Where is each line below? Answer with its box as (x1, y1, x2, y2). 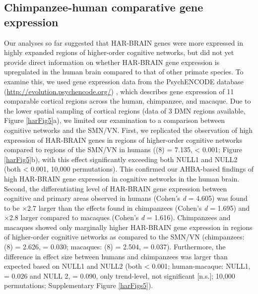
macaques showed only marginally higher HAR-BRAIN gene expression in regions (4, 222, 253, 232)
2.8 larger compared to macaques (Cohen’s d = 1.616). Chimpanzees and (9, 212, 231, 223)
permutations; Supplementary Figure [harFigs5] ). (4, 280, 153, 291)
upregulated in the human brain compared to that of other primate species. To (4, 66, 244, 77)
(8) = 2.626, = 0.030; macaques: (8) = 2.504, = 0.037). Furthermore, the (4, 241, 226, 252)
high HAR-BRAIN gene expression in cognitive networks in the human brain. (4, 173, 240, 183)
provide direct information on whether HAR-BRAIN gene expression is (4, 57, 220, 67)
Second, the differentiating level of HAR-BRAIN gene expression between (4, 183, 227, 193)
